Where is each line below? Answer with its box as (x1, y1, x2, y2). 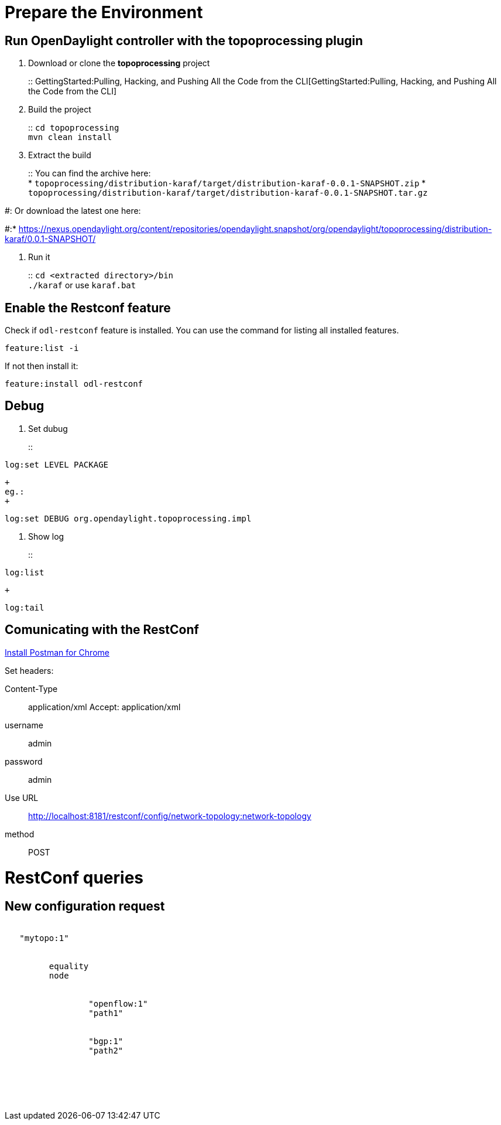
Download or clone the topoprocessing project (28, 58, 210, 69)
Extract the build (28, 150, 91, 161)
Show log (28, 531, 64, 541)
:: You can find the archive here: (28, 168, 151, 179)
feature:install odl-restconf (5, 379, 143, 389)
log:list (5, 567, 44, 577)
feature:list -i (5, 343, 79, 353)
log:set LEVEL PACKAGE (5, 459, 109, 469)
